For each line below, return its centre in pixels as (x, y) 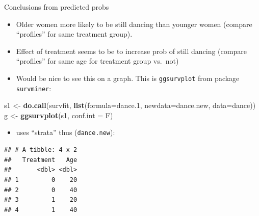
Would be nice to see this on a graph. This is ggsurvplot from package (128, 78)
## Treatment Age (41, 160)
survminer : (34, 88)
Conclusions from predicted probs (57, 7)
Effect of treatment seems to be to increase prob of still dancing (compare (131, 51)
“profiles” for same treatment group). (74, 34)
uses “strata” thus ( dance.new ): (66, 132)
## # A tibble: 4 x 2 (41, 150)
